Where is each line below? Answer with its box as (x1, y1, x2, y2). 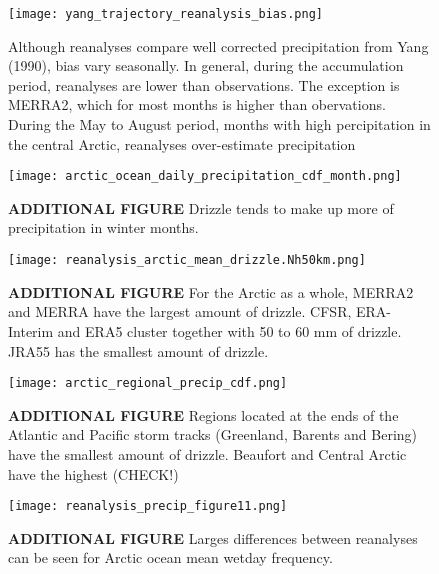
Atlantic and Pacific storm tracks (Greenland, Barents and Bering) (8, 424, 418, 445)
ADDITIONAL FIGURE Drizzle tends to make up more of (8, 197, 394, 218)
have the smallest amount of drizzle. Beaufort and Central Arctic (8, 443, 407, 464)
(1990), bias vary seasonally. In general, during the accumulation (8, 55, 404, 76)
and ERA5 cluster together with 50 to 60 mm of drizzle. (57, 320, 402, 341)
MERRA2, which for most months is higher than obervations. (8, 94, 386, 115)
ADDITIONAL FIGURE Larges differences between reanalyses (8, 527, 418, 548)
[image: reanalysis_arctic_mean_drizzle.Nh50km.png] (8, 253, 366, 268)
